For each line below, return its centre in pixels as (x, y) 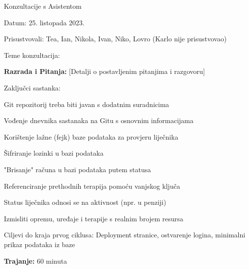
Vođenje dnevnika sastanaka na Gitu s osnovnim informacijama (99, 120)
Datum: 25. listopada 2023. (44, 22)
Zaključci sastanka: (32, 87)
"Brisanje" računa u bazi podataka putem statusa (78, 169)
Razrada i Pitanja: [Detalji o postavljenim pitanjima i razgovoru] (105, 71)
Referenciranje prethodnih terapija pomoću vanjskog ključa (92, 186)
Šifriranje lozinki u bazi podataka (54, 153)
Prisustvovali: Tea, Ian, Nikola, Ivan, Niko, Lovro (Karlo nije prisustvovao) (115, 39)
